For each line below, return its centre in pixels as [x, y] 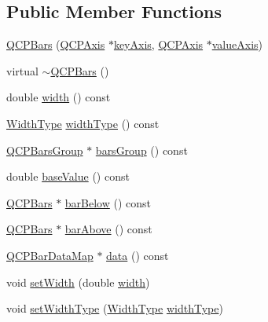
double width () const [59, 97]
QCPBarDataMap [50, 255]
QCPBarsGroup [45, 150]
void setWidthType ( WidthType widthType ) [115, 308]
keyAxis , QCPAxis [158, 44]
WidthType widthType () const [83, 123]
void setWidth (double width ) [78, 282]
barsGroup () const [141, 150]
